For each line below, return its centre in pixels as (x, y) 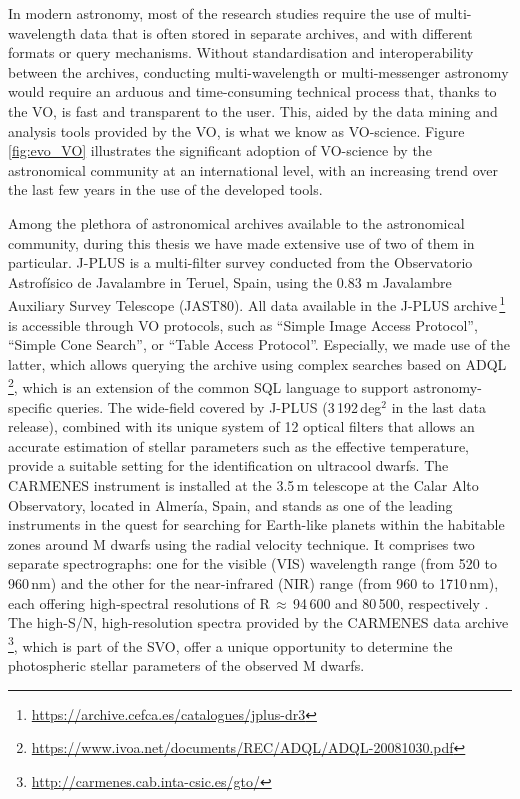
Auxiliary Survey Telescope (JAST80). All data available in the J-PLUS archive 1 (257, 303)
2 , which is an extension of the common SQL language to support (208, 385)
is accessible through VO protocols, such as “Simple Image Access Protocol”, (243, 324)
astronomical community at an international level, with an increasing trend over (253, 169)
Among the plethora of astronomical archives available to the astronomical (236, 222)
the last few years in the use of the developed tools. (165, 189)
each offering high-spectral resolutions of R (139, 602)
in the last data (438, 406)
